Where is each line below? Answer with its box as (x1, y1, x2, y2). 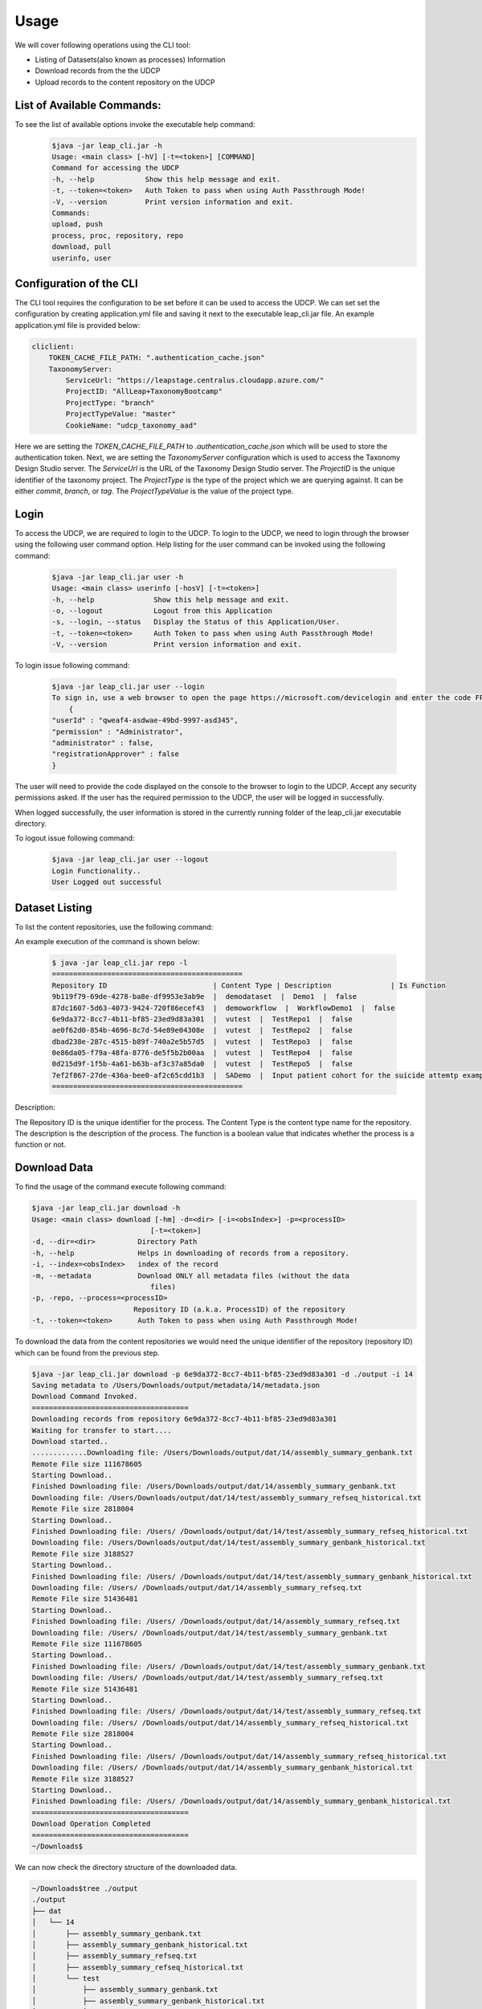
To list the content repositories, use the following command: (14, 922, 214, 931)
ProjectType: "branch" (65, 398, 156, 407)
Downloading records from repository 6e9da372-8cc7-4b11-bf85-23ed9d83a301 (31, 1414, 337, 1424)
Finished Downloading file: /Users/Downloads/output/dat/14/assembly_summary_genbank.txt (31, 1482, 397, 1491)
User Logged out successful (51, 878, 162, 887)
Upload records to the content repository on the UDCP (35, 77, 215, 87)
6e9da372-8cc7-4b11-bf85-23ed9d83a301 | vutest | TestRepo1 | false (51, 1014, 353, 1024)
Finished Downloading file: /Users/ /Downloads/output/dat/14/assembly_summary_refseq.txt (31, 1617, 401, 1626)
